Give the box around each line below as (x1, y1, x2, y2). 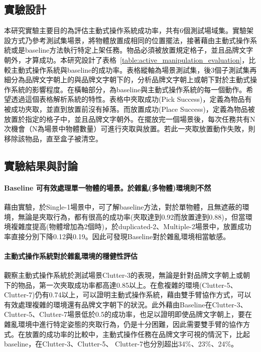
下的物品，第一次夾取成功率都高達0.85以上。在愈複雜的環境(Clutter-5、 (4, 279, 237, 290)
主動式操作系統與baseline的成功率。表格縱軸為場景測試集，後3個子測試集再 (11, 64, 257, 75)
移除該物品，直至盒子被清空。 (4, 133, 102, 143)
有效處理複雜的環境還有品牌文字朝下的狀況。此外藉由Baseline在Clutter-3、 (4, 299, 247, 309)
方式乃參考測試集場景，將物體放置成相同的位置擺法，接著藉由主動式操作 (11, 35, 250, 45)
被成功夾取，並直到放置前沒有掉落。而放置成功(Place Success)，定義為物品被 (4, 103, 255, 114)
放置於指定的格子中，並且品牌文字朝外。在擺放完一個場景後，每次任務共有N (4, 113, 255, 124)
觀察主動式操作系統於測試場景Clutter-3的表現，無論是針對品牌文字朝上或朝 (4, 270, 250, 280)
